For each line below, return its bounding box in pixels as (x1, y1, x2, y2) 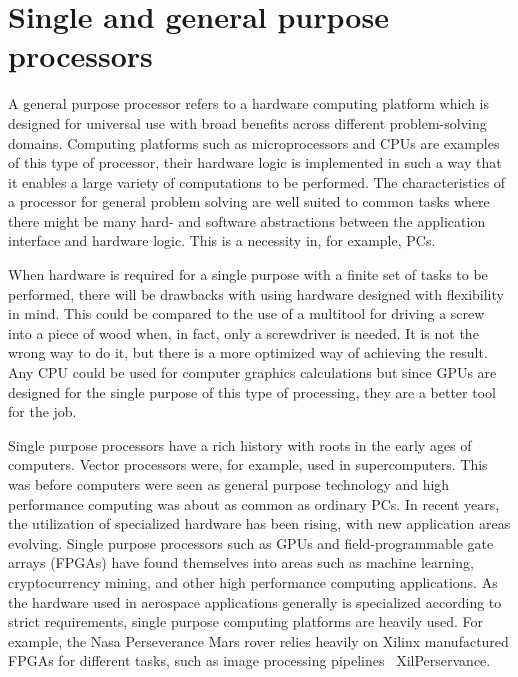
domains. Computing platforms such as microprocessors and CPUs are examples (8, 132, 500, 153)
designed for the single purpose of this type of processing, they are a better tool (8, 381, 496, 402)
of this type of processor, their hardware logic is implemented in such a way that (8, 152, 502, 173)
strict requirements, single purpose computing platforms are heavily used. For (8, 611, 484, 632)
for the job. (8, 401, 77, 422)
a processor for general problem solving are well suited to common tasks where (8, 191, 490, 212)
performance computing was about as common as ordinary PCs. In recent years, (8, 493, 500, 514)
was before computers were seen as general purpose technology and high (8, 474, 450, 494)
